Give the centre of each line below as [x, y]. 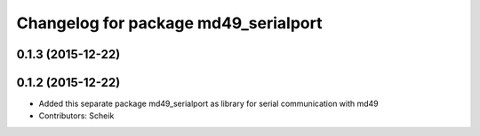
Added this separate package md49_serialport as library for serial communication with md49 [209, 104]
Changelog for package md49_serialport [169, 23]
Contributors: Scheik [76, 116]
